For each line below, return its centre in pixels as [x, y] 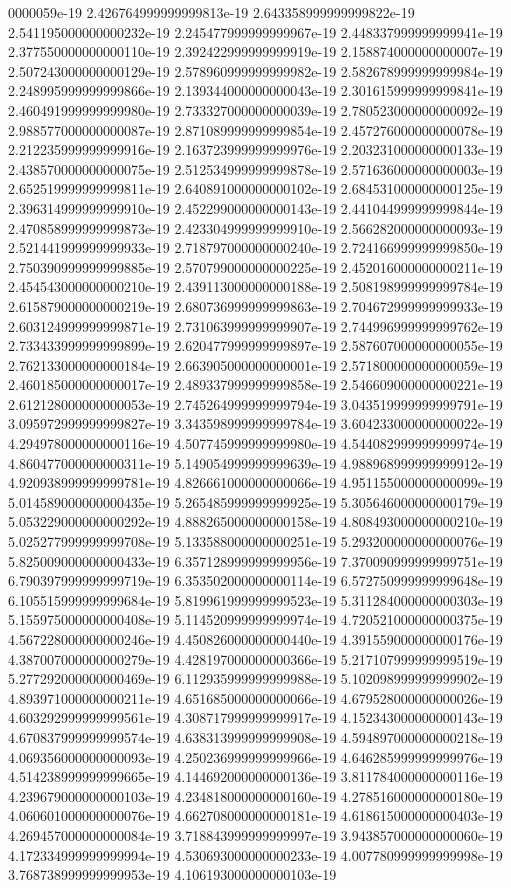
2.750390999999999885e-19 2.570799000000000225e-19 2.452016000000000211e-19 [255, 266]
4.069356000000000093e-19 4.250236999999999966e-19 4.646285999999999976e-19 [255, 756]
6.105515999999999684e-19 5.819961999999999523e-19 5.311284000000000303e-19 [255, 599]
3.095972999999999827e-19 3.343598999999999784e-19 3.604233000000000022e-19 [255, 423]
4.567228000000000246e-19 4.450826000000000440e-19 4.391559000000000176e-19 [255, 639]
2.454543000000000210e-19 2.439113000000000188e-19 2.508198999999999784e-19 [255, 286]
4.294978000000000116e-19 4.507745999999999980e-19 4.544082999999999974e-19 [255, 443]
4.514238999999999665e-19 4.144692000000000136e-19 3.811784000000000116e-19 [255, 776]
